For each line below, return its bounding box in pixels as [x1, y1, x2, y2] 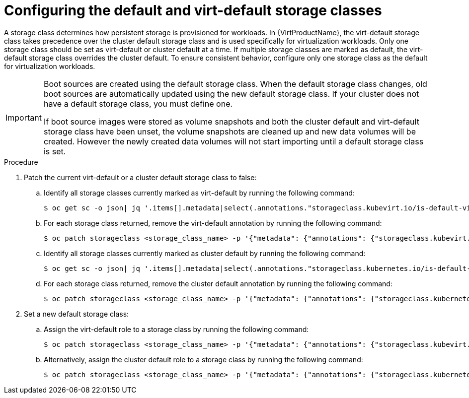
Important [5, 112, 42, 123]
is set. [43, 146, 66, 156]
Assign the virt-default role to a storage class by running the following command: [44, 325, 309, 333]
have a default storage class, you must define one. [43, 98, 233, 109]
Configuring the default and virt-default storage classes [4, 2, 382, 19]
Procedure [4, 157, 38, 166]
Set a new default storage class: [24, 309, 129, 318]
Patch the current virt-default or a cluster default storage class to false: [24, 173, 257, 182]
